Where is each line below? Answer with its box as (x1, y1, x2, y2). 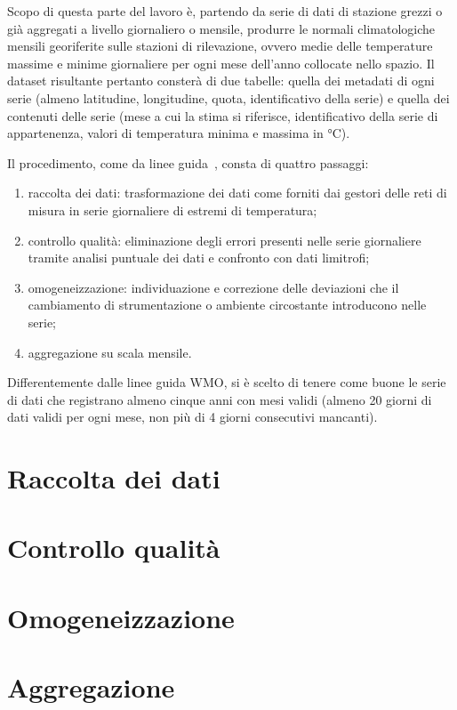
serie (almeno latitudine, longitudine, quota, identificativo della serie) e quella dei (7, 88, 450, 107)
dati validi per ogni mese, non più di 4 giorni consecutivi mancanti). (7, 407, 378, 426)
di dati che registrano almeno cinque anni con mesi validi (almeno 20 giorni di (7, 390, 432, 408)
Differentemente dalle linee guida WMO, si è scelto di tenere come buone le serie (7, 373, 446, 391)
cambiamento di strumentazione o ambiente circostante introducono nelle (28, 295, 427, 314)
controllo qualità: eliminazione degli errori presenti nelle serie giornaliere (28, 230, 421, 249)
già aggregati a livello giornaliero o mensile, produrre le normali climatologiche (7, 19, 436, 37)
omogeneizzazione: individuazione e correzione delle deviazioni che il (28, 278, 399, 296)
